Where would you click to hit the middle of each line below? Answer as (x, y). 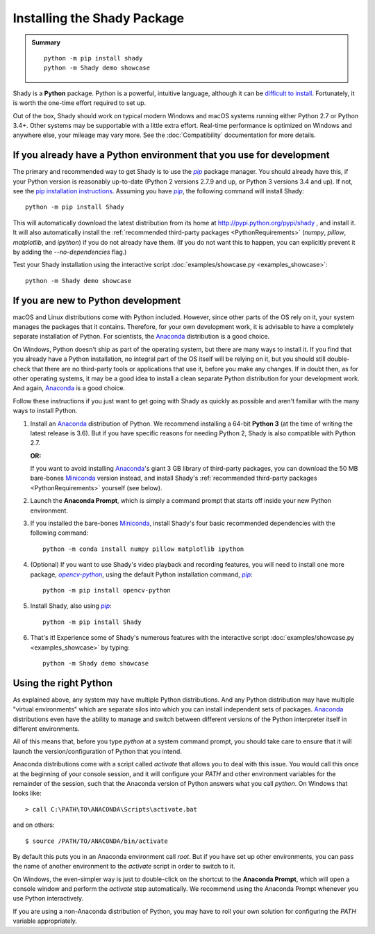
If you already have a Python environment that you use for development (171, 155)
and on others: (34, 825)
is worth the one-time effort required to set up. (80, 103)
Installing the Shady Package (99, 18)
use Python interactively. (48, 899)
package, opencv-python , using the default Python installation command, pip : (141, 574)
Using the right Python (63, 683)
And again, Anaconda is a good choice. (69, 388)
